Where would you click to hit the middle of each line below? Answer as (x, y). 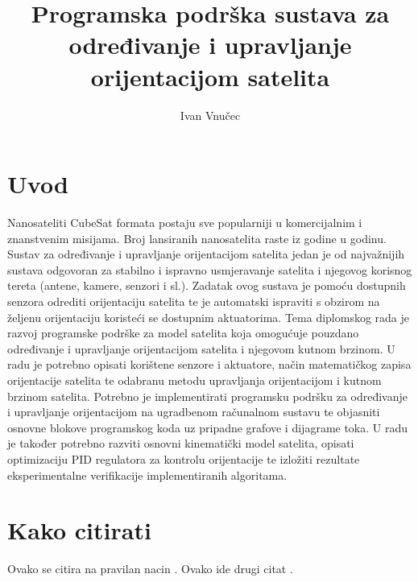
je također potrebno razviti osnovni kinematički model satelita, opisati (181, 443)
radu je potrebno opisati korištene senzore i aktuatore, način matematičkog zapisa (209, 364)
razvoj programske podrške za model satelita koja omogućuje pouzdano (183, 333)
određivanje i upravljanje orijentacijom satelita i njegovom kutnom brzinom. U (201, 348)
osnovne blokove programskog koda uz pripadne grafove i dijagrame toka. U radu (208, 427)
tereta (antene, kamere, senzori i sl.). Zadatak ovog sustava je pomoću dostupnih (207, 285)
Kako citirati (79, 530)
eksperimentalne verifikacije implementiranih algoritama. (147, 475)
